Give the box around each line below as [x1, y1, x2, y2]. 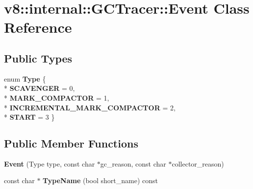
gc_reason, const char [100, 158, 166, 168]
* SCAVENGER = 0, [4, 83, 75, 93]
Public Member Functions [4, 136, 138, 151]
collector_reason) [172, 158, 224, 168]
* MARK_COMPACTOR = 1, [4, 92, 109, 103]
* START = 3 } [4, 112, 55, 122]
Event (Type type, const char [4, 158, 95, 168]
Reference [4, 17, 72, 37]
